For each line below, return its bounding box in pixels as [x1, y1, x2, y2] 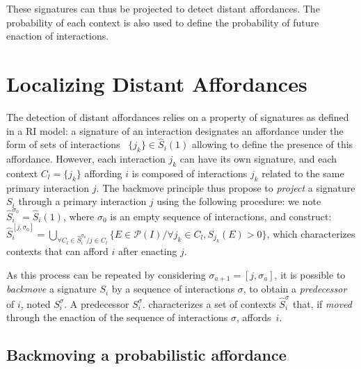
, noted [20, 296, 51, 311]
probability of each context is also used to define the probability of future [6, 15, 319, 29]
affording [84, 165, 122, 180]
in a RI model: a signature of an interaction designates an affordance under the [6, 123, 344, 138]
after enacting [118, 244, 177, 259]
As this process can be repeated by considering [6, 267, 206, 281]
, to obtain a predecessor [243, 281, 347, 296]
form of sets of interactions [6, 137, 120, 151]
